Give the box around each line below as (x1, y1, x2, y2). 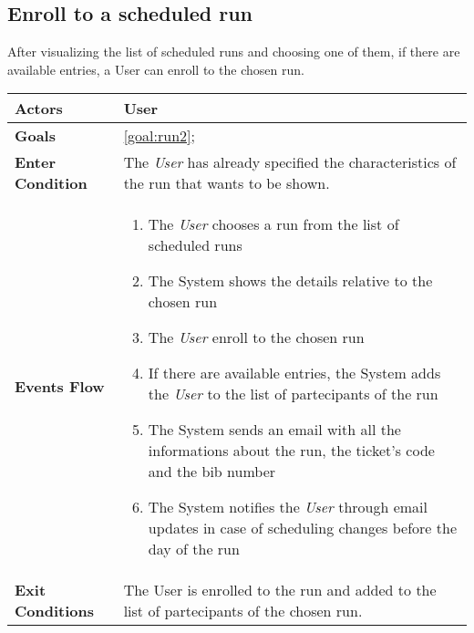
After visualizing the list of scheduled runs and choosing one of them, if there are (7, 42, 460, 61)
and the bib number (148, 461, 276, 483)
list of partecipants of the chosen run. (123, 600, 363, 622)
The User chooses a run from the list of (148, 213, 399, 235)
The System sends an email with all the (148, 419, 401, 441)
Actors (15, 98, 63, 119)
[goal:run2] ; (123, 125, 195, 147)
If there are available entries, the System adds (148, 362, 441, 384)
